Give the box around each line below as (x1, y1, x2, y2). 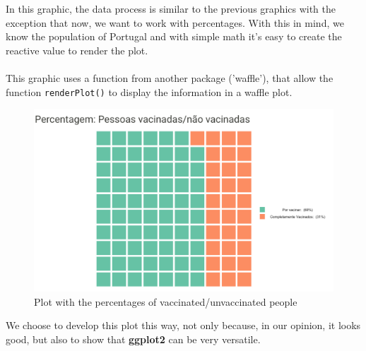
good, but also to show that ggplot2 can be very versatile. (6, 331, 261, 346)
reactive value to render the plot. (6, 42, 148, 57)
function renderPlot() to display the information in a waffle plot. (6, 84, 293, 99)
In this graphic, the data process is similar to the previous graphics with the (6, 1, 336, 16)
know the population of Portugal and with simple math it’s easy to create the (6, 29, 342, 44)
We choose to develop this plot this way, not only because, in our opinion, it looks (6, 318, 361, 333)
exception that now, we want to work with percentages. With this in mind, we (6, 15, 344, 30)
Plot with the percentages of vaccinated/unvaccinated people (34, 294, 297, 309)
